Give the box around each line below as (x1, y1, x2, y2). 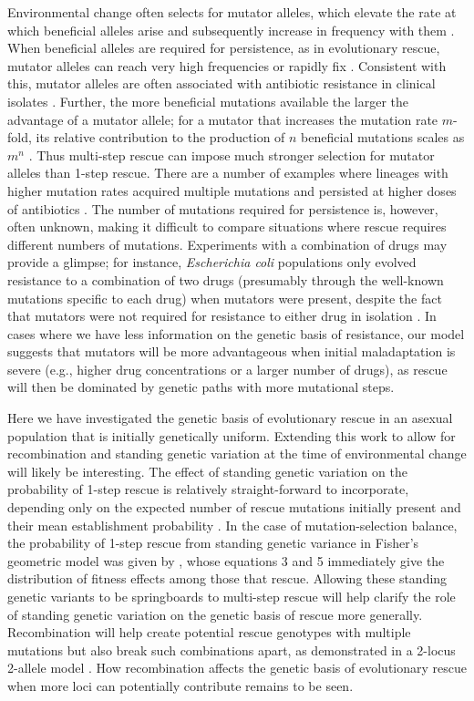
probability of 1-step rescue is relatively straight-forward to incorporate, (7, 479, 409, 499)
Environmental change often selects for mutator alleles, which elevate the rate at (7, 3, 457, 21)
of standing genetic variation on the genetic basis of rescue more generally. (7, 604, 423, 624)
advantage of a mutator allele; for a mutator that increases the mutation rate (7, 109, 438, 129)
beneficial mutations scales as (301, 128, 465, 147)
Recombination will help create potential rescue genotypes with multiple (7, 623, 411, 642)
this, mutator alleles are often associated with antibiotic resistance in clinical (7, 74, 436, 93)
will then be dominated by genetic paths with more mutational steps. (7, 377, 395, 397)
